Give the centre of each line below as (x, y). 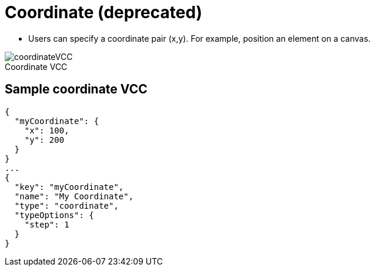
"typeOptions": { (54, 215)
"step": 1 (47, 224)
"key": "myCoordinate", (69, 187)
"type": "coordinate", (66, 205)
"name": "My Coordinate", (74, 196)
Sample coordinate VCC (76, 89)
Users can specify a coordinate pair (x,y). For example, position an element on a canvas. (200, 38)
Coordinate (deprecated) (104, 12)
